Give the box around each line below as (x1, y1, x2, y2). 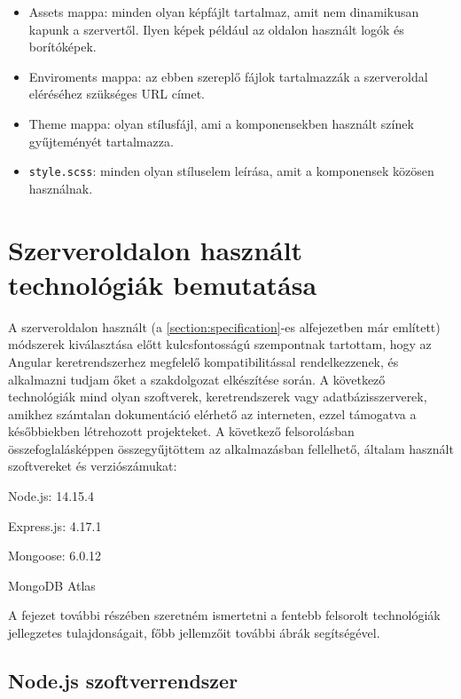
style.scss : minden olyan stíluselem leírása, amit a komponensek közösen (28, 162, 434, 180)
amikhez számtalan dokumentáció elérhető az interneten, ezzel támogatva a (8, 404, 417, 423)
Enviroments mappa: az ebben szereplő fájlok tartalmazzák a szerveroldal (28, 67, 428, 85)
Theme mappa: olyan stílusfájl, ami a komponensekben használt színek (28, 114, 414, 132)
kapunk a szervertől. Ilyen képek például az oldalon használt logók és (28, 20, 404, 38)
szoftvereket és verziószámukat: (8, 457, 177, 475)
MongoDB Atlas (8, 576, 96, 594)
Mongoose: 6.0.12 (8, 546, 102, 565)
